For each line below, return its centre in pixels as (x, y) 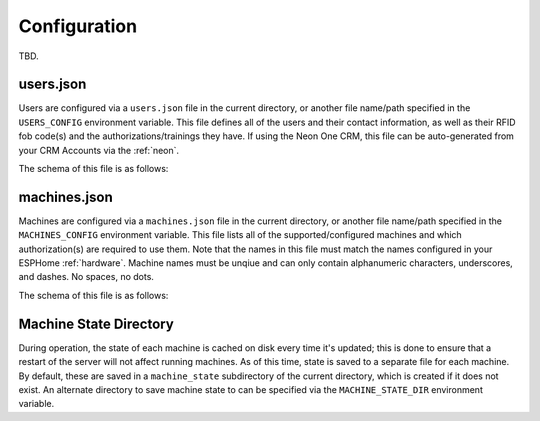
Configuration (78, 26)
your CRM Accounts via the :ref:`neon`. (99, 150)
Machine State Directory (96, 323)
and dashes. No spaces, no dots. (86, 277)
